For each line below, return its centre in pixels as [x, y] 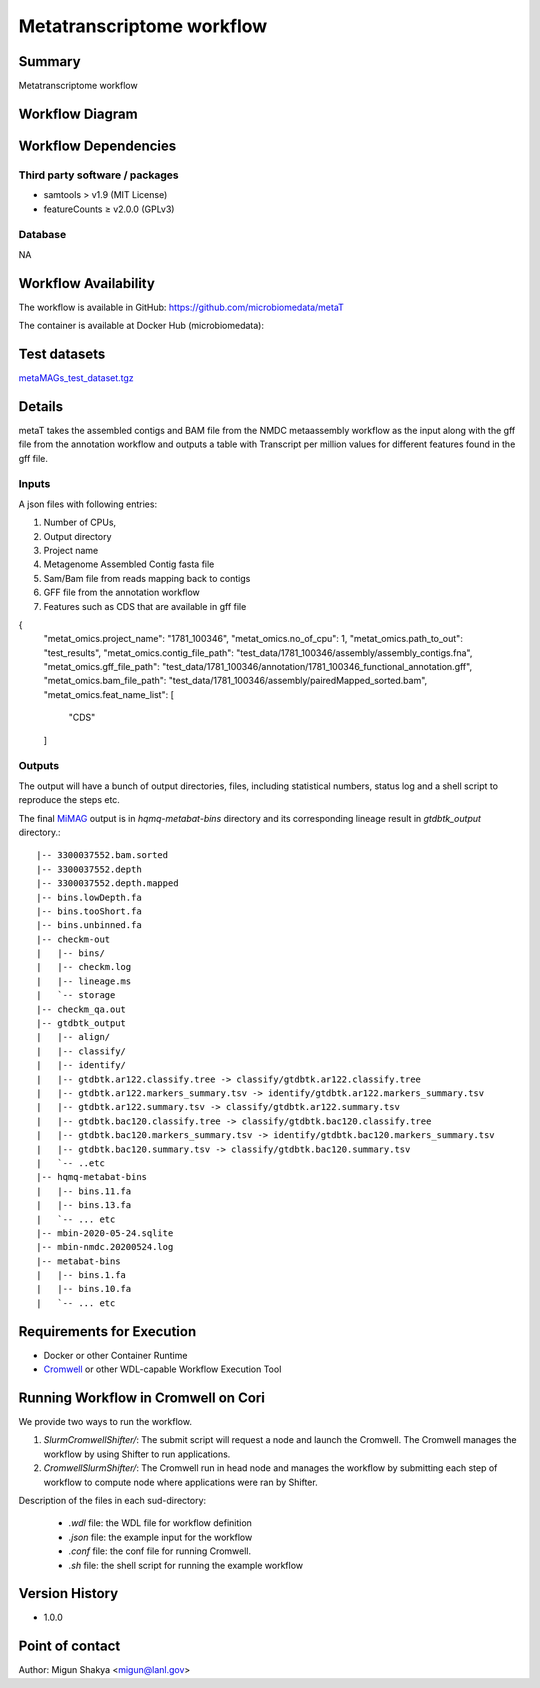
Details [41, 406]
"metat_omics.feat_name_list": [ [109, 694]
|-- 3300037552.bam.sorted [102, 855]
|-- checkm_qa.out [81, 1009]
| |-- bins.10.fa [84, 1289]
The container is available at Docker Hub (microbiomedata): [141, 326]
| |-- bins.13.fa [84, 1205]
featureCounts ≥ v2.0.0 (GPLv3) [109, 209]
